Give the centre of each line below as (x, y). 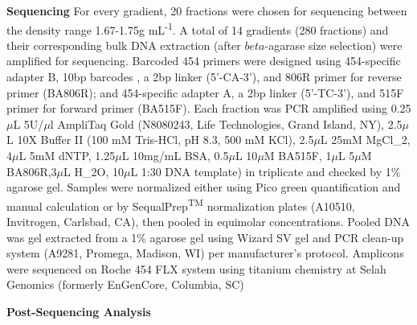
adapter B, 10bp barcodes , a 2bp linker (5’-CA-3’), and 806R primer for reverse (204, 77)
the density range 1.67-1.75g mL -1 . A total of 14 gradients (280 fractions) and (198, 28)
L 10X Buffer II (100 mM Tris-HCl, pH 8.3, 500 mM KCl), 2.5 (160, 140)
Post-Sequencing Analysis (79, 311)
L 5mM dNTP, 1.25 (67, 155)
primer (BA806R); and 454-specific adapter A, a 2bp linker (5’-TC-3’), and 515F (205, 92)
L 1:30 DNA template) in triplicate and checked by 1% (266, 171)
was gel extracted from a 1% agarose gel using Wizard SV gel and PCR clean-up (205, 237)
